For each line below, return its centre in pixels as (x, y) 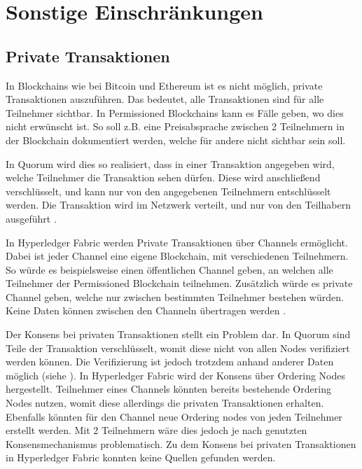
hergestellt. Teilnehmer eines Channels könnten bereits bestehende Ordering (168, 389)
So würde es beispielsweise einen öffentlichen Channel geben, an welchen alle (169, 269)
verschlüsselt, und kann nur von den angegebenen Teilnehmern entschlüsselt (168, 191)
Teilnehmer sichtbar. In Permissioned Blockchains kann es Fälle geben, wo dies (175, 112)
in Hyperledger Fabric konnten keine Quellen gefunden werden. (141, 457)
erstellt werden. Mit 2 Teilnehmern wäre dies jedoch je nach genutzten (156, 430)
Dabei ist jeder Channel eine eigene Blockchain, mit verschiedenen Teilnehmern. (177, 256)
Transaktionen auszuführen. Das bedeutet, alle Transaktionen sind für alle (165, 99)
